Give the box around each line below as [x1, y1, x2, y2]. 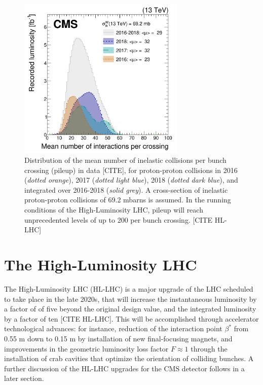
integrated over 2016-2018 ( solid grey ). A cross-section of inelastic [24, 184, 228, 195]
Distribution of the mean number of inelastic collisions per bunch [24, 155, 227, 165]
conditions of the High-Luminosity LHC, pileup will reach [24, 204, 203, 215]
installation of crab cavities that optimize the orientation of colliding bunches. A [4, 353, 254, 364]
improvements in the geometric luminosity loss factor [4, 343, 169, 354]
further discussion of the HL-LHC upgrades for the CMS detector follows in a [4, 363, 245, 373]
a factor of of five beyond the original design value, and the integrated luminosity [4, 303, 256, 314]
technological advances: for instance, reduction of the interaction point [4, 323, 222, 334]
